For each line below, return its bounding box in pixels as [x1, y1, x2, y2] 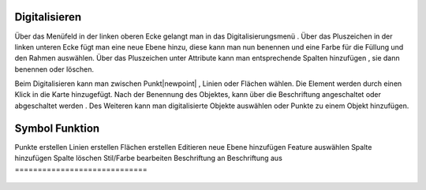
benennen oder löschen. [14, 64, 95, 74]
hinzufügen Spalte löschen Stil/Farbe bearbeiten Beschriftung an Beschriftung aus [14, 154, 283, 163]
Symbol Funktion [14, 121, 100, 135]
